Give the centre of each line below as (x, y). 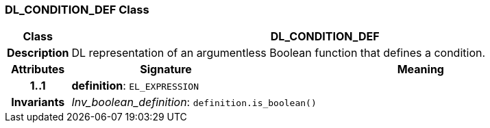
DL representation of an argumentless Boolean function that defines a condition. (279, 53)
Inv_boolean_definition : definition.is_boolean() (194, 102)
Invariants (38, 102)
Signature (166, 69)
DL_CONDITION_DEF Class (77, 10)
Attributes (38, 69)
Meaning (420, 69)
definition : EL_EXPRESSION (135, 86)
